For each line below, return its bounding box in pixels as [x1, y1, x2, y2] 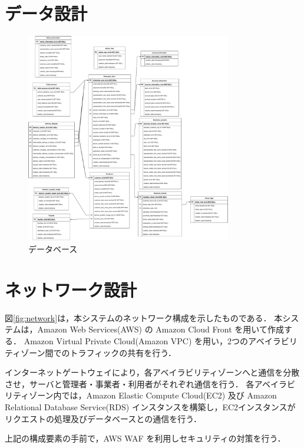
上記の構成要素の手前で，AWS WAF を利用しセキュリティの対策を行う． [5, 432, 286, 444]
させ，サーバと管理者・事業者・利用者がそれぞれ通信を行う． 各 [5, 377, 255, 390]
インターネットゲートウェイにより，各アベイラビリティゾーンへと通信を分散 [5, 366, 300, 378]
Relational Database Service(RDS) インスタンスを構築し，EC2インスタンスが [5, 400, 296, 413]
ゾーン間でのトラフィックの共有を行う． [21, 346, 177, 358]
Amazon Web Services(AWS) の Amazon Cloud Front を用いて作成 [37, 323, 284, 335]
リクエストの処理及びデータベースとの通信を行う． [5, 412, 202, 424]
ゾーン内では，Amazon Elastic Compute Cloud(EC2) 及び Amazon [29, 389, 277, 401]
